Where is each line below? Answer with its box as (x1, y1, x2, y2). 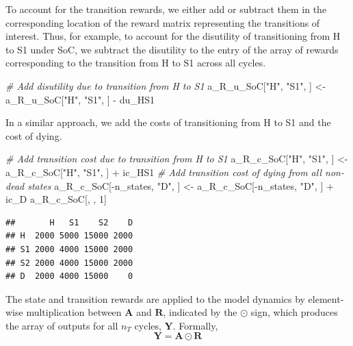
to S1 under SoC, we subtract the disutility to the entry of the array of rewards (5, 42, 339, 56)
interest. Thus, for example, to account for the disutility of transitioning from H (5, 29, 341, 43)
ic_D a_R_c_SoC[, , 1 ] (5, 192, 107, 206)
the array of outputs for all (5, 318, 118, 332)
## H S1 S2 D (5, 217, 133, 227)
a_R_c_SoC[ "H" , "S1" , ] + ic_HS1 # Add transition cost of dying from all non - (5, 164, 344, 179)
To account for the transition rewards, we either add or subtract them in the (5, 2, 327, 16)
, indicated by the (163, 305, 237, 319)
